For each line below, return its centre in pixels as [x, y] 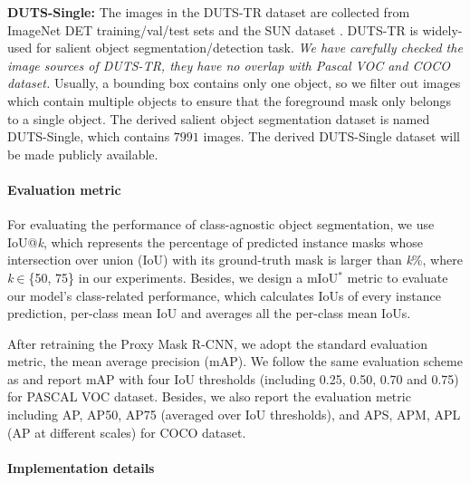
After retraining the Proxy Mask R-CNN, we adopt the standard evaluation [217, 343]
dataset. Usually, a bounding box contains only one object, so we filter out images [234, 83]
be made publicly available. [83, 154]
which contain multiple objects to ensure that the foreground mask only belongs [230, 100]
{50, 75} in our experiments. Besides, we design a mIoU [183, 277]
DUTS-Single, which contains [89, 136]
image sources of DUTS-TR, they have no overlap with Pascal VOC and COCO [229, 65]
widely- [442, 29]
